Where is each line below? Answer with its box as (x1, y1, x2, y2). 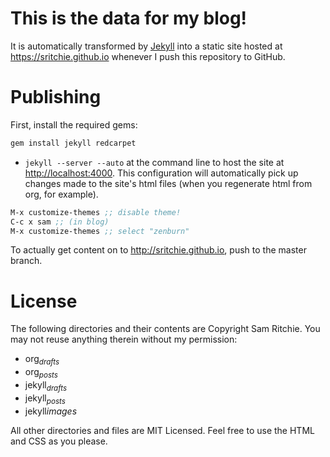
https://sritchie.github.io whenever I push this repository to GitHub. (10, 50, 286, 62)
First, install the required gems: (10, 118, 138, 131)
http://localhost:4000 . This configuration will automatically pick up (24, 167, 299, 179)
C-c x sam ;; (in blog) (10, 217, 110, 227)
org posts (24, 366, 58, 380)
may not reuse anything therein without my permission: (10, 333, 238, 346)
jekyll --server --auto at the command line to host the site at (24, 156, 285, 168)
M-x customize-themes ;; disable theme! (10, 207, 182, 217)
